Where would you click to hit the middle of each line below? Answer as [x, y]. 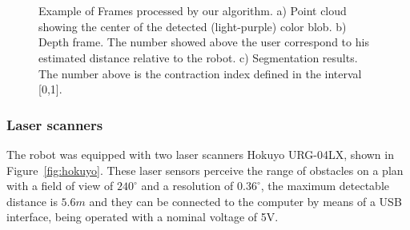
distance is [32, 201]
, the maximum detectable [325, 186]
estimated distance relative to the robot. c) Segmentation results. [198, 57]
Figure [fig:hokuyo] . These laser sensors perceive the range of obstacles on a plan [205, 170]
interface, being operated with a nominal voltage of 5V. [143, 217]
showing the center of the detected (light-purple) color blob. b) [193, 26]
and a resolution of [187, 186]
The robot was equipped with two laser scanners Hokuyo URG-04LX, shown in [200, 154]
